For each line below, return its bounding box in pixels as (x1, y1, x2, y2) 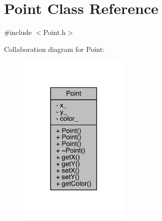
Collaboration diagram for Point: (4, 43, 105, 54)
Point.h (43, 27, 66, 37)
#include (4, 27, 32, 37)
